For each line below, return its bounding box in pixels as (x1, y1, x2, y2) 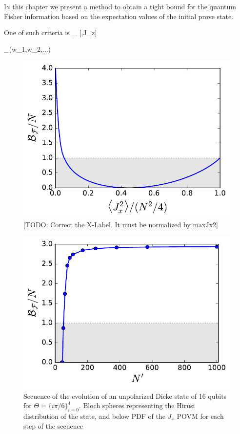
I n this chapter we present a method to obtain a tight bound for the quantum (4, 1, 237, 11)
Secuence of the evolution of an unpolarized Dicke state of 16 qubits (23, 391, 227, 401)
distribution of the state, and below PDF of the (23, 411, 165, 421)
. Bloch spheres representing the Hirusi (79, 400, 195, 411)
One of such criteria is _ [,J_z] (4, 27, 97, 38)
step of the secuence (23, 420, 83, 431)
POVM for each (177, 411, 224, 421)
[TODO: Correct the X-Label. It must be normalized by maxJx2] (23, 219, 218, 230)
